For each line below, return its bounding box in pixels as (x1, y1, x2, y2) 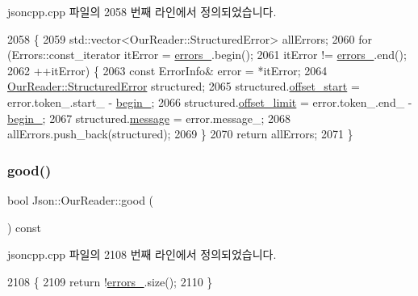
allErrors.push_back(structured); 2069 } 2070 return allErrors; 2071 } (7, 125, 353, 142)
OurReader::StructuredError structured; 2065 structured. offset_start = (7, 78, 360, 95)
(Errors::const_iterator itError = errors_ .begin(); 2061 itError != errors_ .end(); (7, 46, 407, 63)
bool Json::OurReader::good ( (7, 191, 154, 208)
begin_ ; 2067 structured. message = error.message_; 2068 (7, 109, 291, 126)
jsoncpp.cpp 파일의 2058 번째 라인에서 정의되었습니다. (7, 3, 277, 19)
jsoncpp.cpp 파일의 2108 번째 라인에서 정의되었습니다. (7, 246, 277, 263)
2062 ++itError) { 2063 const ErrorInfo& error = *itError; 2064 (7, 61, 328, 78)
